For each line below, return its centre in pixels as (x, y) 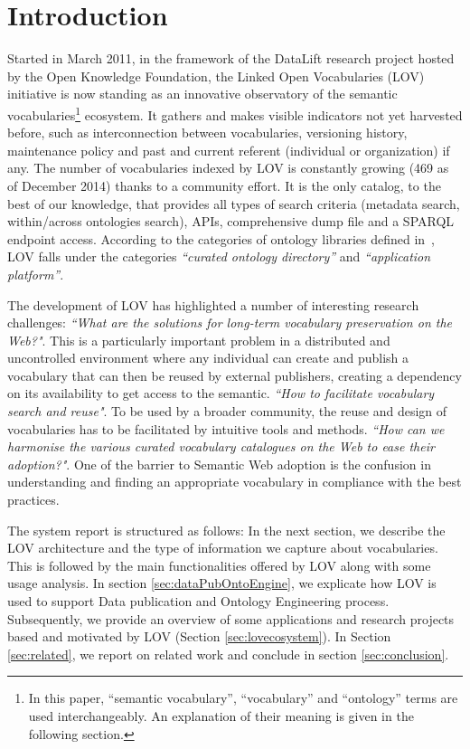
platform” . (36, 274)
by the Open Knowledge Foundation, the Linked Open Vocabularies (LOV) (216, 76)
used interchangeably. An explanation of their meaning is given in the (221, 715)
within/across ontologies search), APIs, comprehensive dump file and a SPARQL (231, 221)
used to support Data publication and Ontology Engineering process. (198, 601)
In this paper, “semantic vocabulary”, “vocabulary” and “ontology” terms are (243, 698)
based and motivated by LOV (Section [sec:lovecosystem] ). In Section (199, 636)
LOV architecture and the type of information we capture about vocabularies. (223, 548)
